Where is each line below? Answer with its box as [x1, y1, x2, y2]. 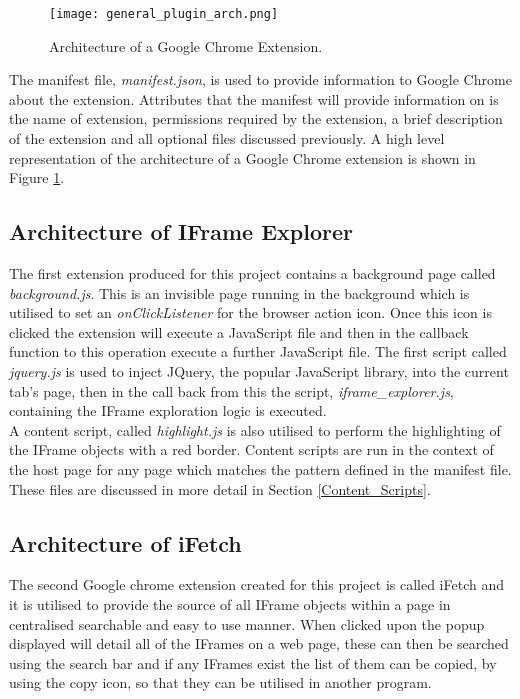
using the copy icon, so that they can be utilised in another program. [9, 672, 432, 693]
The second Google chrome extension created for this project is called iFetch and [9, 574, 504, 595]
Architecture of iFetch [9, 527, 242, 558]
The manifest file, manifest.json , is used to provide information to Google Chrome [9, 69, 512, 90]
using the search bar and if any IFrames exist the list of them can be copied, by [9, 652, 497, 673]
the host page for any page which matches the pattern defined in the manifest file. [9, 458, 512, 479]
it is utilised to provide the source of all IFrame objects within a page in [9, 593, 451, 614]
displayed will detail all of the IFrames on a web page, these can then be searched [9, 633, 509, 654]
